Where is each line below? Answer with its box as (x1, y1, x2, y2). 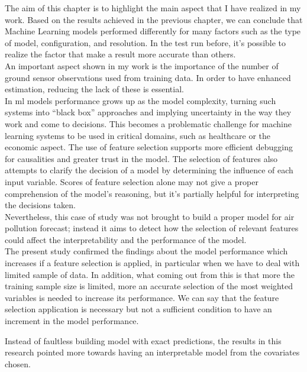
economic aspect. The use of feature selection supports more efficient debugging (5, 141, 293, 153)
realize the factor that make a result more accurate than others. (5, 48, 236, 60)
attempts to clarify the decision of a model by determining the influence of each (5, 164, 293, 176)
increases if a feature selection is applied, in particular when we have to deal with (5, 257, 300, 269)
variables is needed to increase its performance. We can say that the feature (5, 291, 279, 303)
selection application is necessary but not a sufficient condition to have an (5, 303, 272, 315)
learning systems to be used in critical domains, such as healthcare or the (5, 129, 271, 141)
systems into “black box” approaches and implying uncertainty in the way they (5, 106, 292, 118)
